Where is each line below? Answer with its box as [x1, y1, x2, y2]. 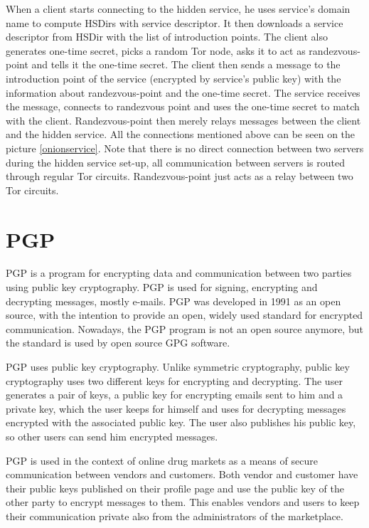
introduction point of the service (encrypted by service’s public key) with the [6, 70, 341, 85]
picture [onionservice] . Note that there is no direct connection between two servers [6, 140, 364, 155]
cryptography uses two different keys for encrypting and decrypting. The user [6, 373, 343, 388]
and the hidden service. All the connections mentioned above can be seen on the [6, 127, 355, 142]
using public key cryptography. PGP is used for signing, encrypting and [6, 280, 318, 295]
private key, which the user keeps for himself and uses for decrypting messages [6, 401, 346, 416]
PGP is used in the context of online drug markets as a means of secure [6, 453, 318, 468]
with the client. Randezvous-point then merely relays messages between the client [6, 112, 361, 127]
